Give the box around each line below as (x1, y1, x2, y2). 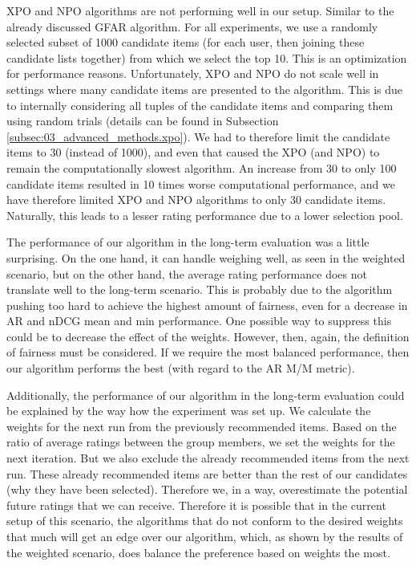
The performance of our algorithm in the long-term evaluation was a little (6, 234, 370, 250)
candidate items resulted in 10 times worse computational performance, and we (6, 175, 395, 192)
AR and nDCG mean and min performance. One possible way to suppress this (6, 312, 392, 329)
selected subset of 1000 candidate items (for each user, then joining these (6, 34, 365, 51)
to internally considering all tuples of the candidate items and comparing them (6, 96, 394, 113)
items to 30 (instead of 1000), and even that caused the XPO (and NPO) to (6, 144, 380, 161)
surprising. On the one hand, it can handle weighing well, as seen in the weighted (6, 249, 406, 266)
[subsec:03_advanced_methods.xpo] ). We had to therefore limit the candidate (6, 128, 390, 145)
